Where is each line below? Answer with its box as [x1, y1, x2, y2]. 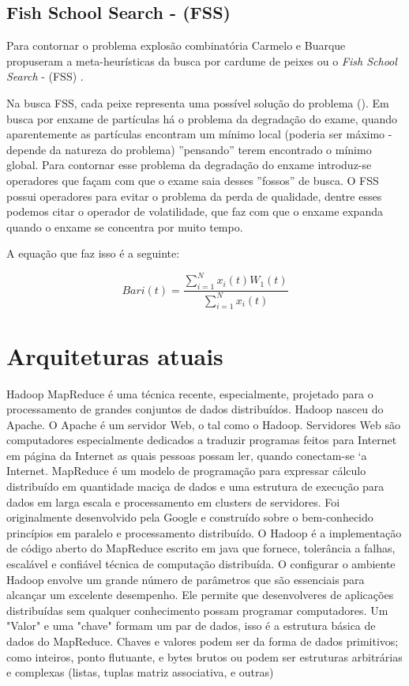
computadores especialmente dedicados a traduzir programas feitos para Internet [6, 432, 397, 448]
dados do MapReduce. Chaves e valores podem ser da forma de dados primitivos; [6, 633, 399, 650]
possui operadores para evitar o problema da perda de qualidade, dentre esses [6, 187, 382, 204]
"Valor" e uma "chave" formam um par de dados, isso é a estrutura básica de [6, 617, 376, 634]
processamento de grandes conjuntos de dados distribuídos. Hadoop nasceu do [6, 401, 384, 417]
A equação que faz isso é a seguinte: [6, 245, 180, 262]
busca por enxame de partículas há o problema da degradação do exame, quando [6, 110, 397, 126]
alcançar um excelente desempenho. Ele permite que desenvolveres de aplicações [6, 586, 394, 603]
